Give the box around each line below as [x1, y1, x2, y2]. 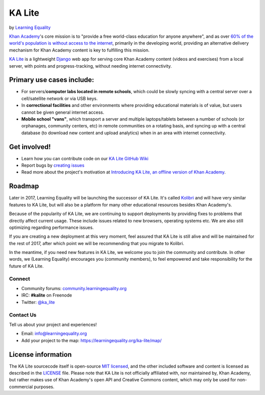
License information [9, 350, 72, 359]
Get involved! [9, 143, 51, 151]
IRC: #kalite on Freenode [21, 292, 72, 298]
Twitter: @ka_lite [21, 299, 55, 305]
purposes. [33, 384, 54, 390]
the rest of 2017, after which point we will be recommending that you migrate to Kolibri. [9, 240, 185, 246]
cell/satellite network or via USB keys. [21, 96, 98, 101]
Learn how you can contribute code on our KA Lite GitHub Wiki [21, 155, 149, 161]
